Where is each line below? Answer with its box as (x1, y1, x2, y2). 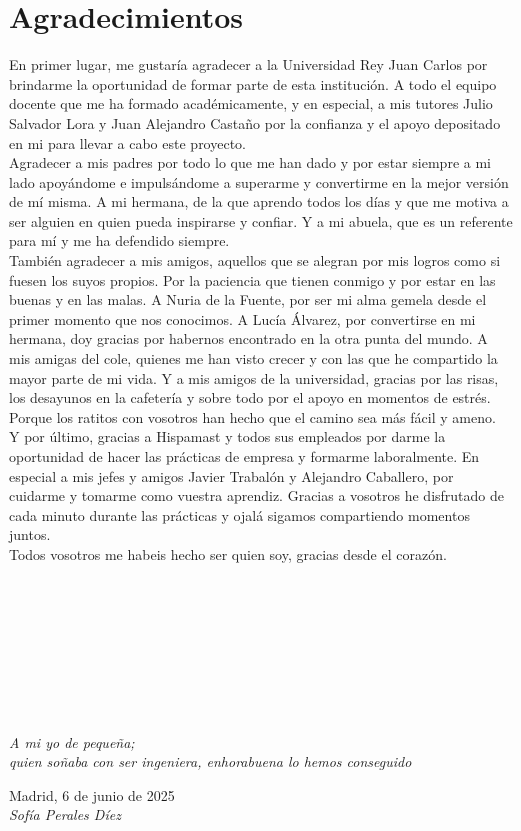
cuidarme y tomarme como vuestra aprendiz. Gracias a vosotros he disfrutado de (9, 485, 505, 506)
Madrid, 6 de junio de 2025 (9, 784, 175, 805)
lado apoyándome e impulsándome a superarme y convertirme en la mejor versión (9, 171, 509, 192)
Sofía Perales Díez (9, 804, 121, 825)
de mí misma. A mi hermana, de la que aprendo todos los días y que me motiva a (9, 191, 509, 212)
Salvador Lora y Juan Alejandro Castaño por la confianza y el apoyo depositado (9, 112, 501, 133)
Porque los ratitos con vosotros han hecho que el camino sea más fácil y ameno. (9, 406, 496, 427)
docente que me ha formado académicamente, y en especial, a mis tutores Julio (9, 93, 493, 114)
